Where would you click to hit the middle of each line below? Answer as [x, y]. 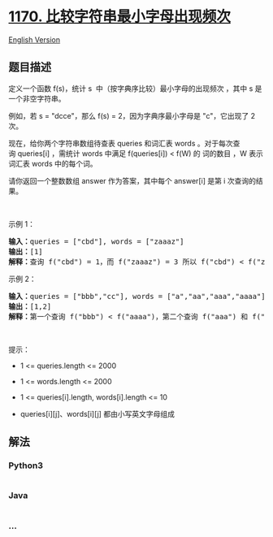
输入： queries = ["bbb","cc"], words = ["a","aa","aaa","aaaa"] [137, 296]
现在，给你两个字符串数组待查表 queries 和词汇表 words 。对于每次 [121, 143]
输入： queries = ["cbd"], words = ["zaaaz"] [96, 241]
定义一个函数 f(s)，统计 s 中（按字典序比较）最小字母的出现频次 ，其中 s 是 [135, 88]
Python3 [26, 466]
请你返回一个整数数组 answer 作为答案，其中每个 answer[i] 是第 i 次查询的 [132, 180]
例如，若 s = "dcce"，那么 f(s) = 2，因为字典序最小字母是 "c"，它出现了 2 [132, 115]
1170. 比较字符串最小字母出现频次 [120, 17]
